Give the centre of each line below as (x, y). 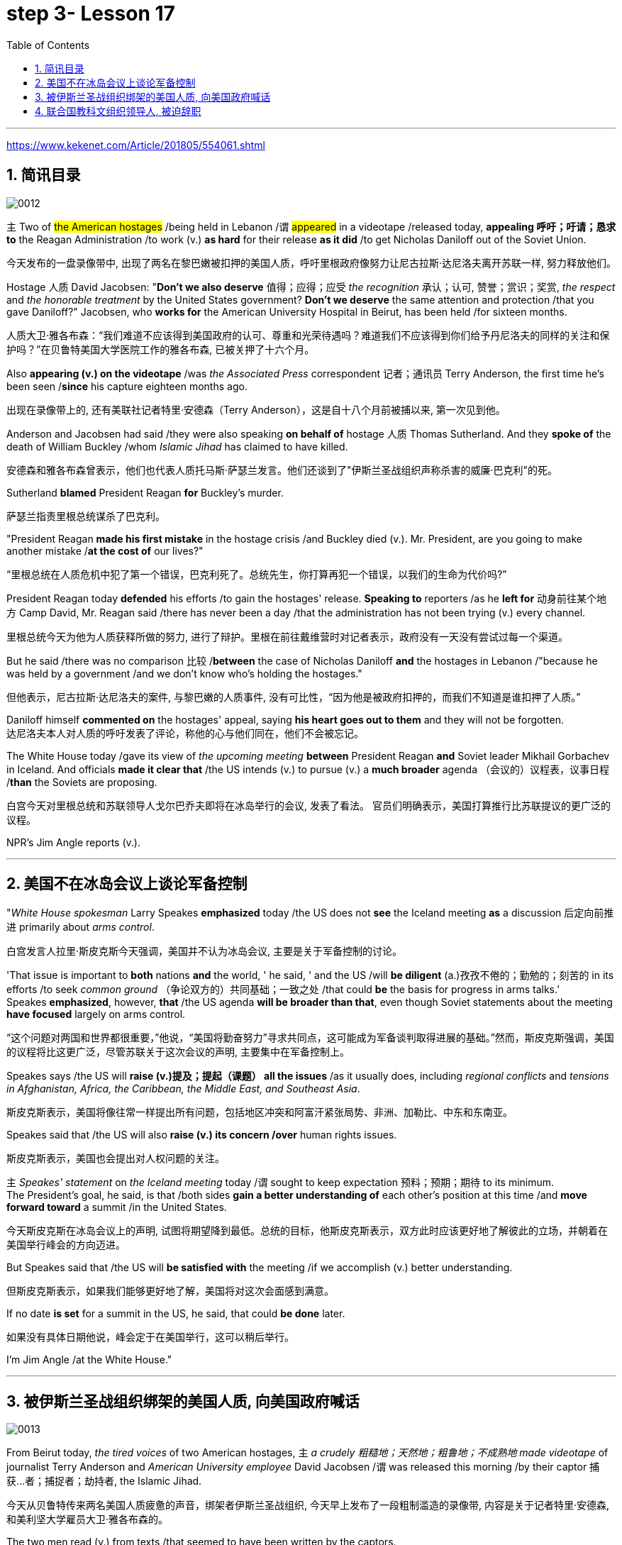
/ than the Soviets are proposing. (82, 782)
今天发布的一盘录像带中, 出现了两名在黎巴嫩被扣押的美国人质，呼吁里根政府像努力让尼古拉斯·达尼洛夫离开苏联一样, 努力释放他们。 (311, 262)
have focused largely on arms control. (96, 1014)
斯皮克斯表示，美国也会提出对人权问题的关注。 (116, 1158)
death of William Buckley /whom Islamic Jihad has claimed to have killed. (177, 446)
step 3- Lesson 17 (91, 13)
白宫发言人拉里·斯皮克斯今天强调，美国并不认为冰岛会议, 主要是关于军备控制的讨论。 (205, 951)
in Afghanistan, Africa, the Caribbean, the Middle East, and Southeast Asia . (183, 1089)
